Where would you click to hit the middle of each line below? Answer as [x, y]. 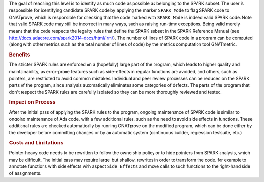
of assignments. [25, 173]
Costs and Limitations [36, 142]
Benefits [20, 55]
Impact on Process [32, 102]
